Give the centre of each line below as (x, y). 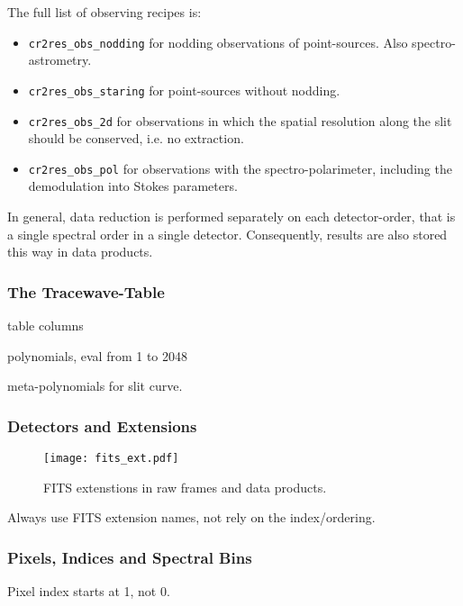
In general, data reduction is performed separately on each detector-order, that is (231, 216)
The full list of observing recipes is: (104, 12)
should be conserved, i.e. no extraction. (136, 138)
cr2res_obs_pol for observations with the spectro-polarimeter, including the (240, 168)
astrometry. (60, 60)
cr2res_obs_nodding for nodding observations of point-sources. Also (218, 42)
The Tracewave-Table (86, 291)
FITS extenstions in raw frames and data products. (185, 487)
